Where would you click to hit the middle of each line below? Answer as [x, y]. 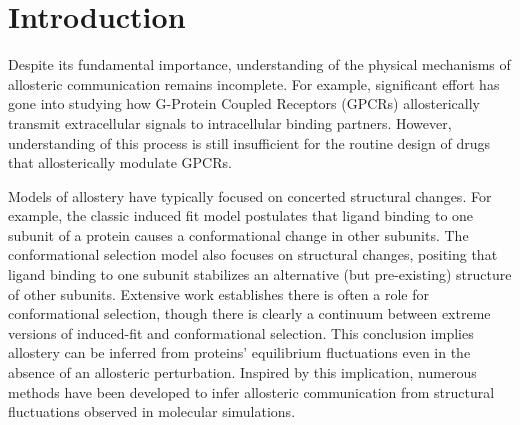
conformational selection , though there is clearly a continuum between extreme [249, 313]
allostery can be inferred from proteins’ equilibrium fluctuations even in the [239, 352]
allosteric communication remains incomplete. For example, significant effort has [254, 83]
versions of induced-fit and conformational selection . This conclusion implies [241, 332]
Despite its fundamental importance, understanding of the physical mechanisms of [259, 64]
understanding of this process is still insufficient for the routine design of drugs [249, 142]
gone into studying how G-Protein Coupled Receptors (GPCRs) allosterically [244, 103]
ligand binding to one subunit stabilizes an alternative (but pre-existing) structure [260, 274]
